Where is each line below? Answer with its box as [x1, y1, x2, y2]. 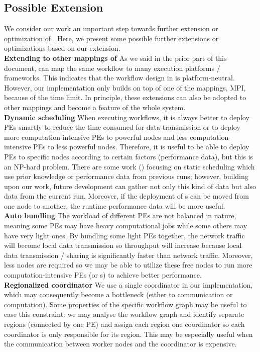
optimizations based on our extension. [4, 43, 120, 53]
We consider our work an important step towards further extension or [4, 23, 218, 34]
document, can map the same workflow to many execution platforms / [4, 62, 220, 73]
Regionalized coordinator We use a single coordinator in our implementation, [4, 279, 253, 290]
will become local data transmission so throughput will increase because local [4, 240, 242, 250]
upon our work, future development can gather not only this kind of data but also [4, 181, 256, 191]
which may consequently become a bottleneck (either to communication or [4, 289, 233, 300]
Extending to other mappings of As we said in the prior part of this [4, 52, 227, 63]
